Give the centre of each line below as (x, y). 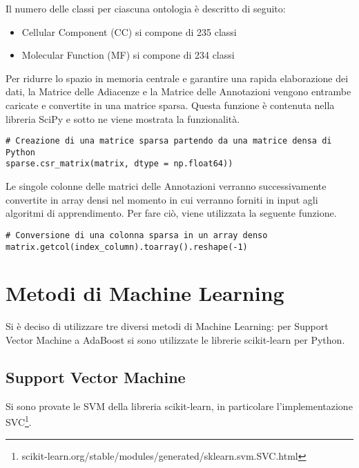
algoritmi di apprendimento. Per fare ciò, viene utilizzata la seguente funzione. (171, 213)
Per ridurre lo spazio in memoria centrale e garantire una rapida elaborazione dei (177, 78)
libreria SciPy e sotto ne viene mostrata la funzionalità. (123, 118)
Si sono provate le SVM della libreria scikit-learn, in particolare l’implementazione (179, 406)
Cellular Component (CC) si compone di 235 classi (129, 31)
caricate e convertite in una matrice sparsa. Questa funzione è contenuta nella (170, 105)
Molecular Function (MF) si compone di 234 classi (128, 55)
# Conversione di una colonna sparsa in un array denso (137, 235)
